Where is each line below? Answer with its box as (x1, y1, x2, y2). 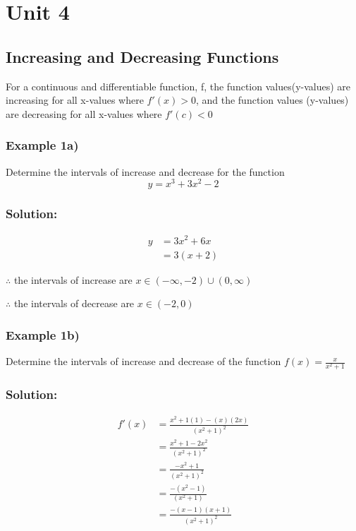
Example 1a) (6, 136, 79, 154)
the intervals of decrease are (13, 296, 135, 311)
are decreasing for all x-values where (6, 106, 162, 121)
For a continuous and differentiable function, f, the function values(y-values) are (6, 78, 351, 93)
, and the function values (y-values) (195, 93, 349, 107)
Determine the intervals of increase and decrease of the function (6, 354, 281, 369)
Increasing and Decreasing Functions (6, 45, 279, 67)
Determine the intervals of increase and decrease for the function (6, 164, 285, 179)
